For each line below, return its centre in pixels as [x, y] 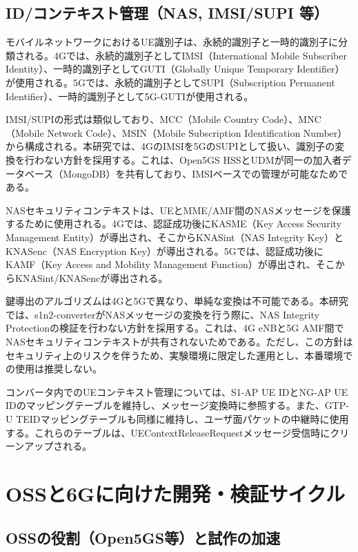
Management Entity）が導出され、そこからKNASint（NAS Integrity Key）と [175, 237]
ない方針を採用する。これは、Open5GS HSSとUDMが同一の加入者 [193, 159]
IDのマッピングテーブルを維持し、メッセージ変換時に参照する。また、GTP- [177, 405]
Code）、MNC [291, 119]
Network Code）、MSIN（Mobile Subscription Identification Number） [197, 132]
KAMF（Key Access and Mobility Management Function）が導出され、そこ [170, 264]
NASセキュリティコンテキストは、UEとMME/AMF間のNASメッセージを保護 [178, 210]
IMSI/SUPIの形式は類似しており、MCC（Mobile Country [132, 119]
